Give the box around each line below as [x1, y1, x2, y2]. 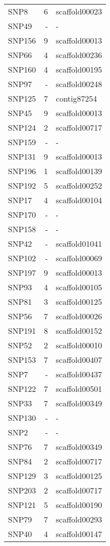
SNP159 [8, 136, 36, 148]
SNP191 [8, 325, 36, 336]
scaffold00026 [55, 310, 102, 322]
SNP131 [8, 151, 36, 162]
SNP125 [8, 93, 36, 104]
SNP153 [8, 354, 36, 365]
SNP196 [8, 165, 36, 177]
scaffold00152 [55, 325, 102, 336]
